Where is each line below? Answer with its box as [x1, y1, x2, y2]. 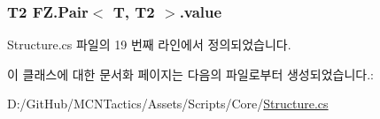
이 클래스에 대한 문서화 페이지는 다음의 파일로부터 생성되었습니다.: [7, 64, 374, 83]
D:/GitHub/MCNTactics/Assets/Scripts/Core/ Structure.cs [7, 94, 329, 113]
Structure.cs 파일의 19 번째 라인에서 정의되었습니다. [7, 35, 291, 54]
